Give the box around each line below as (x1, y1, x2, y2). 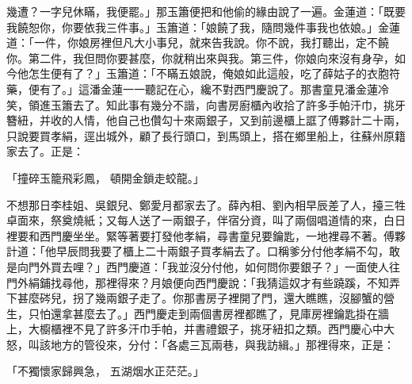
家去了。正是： (6, 143, 84, 159)
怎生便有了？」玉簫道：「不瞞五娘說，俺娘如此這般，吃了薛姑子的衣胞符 (28, 65, 400, 82)
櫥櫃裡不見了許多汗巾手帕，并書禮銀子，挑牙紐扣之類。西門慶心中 (39, 321, 383, 337)
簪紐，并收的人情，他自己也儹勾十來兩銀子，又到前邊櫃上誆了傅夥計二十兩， (6, 112, 406, 129)
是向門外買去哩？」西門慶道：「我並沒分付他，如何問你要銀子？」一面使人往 (6, 258, 400, 275)
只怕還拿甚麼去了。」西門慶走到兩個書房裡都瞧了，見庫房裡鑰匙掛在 (28, 305, 378, 321)
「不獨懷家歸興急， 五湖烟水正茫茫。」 (6, 363, 204, 379)
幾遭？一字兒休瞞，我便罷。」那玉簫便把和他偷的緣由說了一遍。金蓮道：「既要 (6, 3, 406, 19)
